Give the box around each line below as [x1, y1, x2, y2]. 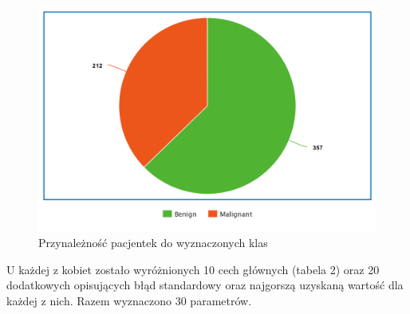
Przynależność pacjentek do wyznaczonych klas [38, 234, 268, 250]
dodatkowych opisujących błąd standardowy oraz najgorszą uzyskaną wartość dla [6, 277, 404, 293]
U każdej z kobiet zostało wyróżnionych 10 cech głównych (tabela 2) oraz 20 [6, 261, 380, 277]
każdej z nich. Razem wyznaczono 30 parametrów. [6, 292, 252, 308]
